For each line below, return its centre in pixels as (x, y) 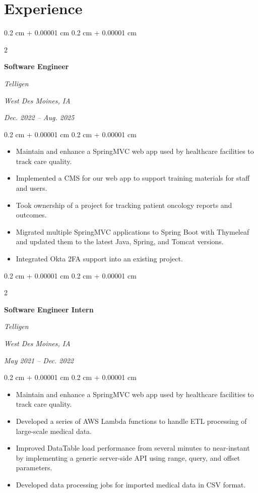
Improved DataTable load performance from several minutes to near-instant (133, 448)
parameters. (34, 468)
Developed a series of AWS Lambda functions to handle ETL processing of (131, 421)
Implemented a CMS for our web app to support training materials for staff (133, 178)
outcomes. (31, 215)
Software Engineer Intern (49, 309)
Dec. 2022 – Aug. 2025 (39, 117)
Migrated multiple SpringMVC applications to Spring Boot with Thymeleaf (133, 231)
